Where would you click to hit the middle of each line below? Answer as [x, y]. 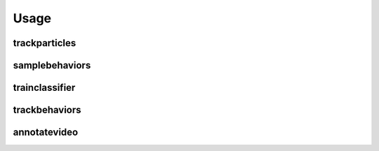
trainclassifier [44, 88]
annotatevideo [46, 132]
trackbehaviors [47, 110]
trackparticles [45, 43]
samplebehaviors [52, 65]
